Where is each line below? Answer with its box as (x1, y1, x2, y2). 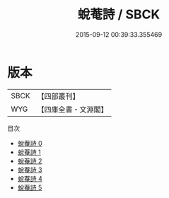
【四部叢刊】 (37, 91, 80, 101)
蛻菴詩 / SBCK (77, 6, 161, 23)
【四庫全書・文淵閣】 (37, 104, 108, 114)
